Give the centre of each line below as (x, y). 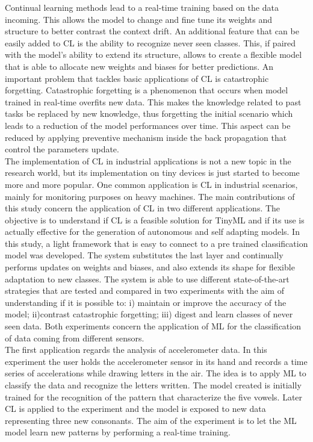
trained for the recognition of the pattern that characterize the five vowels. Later (154, 397)
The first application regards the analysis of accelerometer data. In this (136, 350)
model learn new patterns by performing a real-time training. (118, 432)
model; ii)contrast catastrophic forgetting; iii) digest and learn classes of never (149, 314)
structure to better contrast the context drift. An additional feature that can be (152, 31)
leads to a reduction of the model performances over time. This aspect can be (148, 125)
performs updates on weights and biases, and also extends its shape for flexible (150, 267)
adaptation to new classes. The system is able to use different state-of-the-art (147, 279)
